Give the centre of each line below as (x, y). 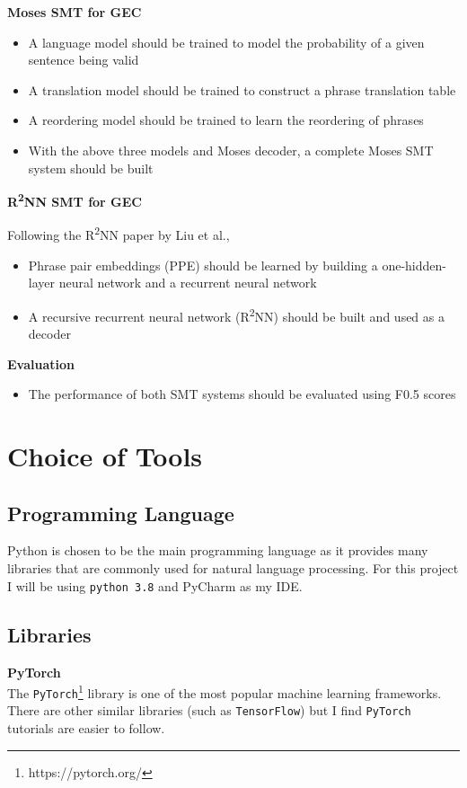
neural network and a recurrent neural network (188, 283)
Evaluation (41, 363)
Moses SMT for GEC (75, 12)
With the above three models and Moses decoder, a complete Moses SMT (231, 150)
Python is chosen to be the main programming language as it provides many (218, 550)
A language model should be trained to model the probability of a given (226, 42)
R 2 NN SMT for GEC (75, 200)
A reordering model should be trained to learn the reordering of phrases (226, 120)
